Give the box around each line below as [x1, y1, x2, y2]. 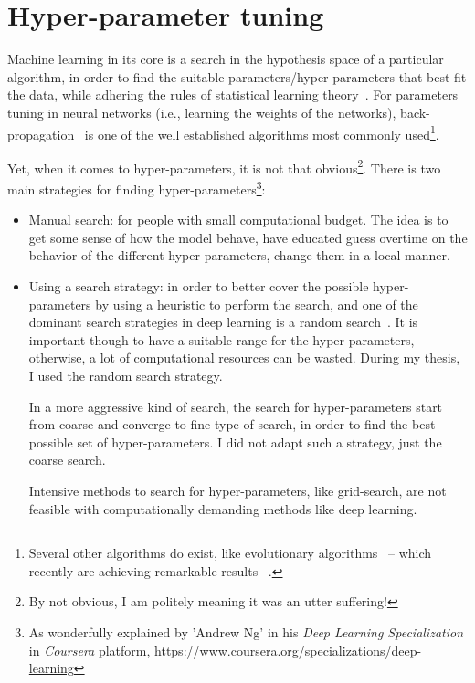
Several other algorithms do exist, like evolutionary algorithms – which [28, 543, 432, 562]
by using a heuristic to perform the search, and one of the [95, 294, 418, 313]
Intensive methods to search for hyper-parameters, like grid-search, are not [28, 480, 447, 499]
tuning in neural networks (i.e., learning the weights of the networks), [7, 102, 396, 121]
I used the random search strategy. [28, 366, 223, 384]
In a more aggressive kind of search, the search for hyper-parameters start [28, 396, 443, 415]
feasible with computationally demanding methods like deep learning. [28, 499, 417, 518]
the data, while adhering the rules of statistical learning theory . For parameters [7, 85, 459, 104]
